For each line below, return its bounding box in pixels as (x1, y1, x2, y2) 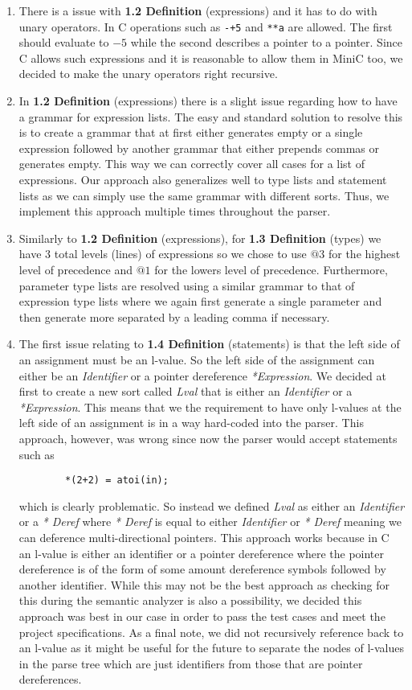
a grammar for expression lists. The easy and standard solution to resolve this (18, 108, 403, 125)
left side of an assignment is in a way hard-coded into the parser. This (18, 414, 364, 431)
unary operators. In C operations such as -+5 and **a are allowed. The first (18, 18, 393, 35)
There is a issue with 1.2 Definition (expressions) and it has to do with (18, 2, 377, 18)
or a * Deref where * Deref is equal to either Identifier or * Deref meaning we (18, 513, 402, 530)
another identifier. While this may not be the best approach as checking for (18, 576, 390, 593)
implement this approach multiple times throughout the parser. (18, 203, 331, 220)
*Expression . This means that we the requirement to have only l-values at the (18, 398, 402, 415)
